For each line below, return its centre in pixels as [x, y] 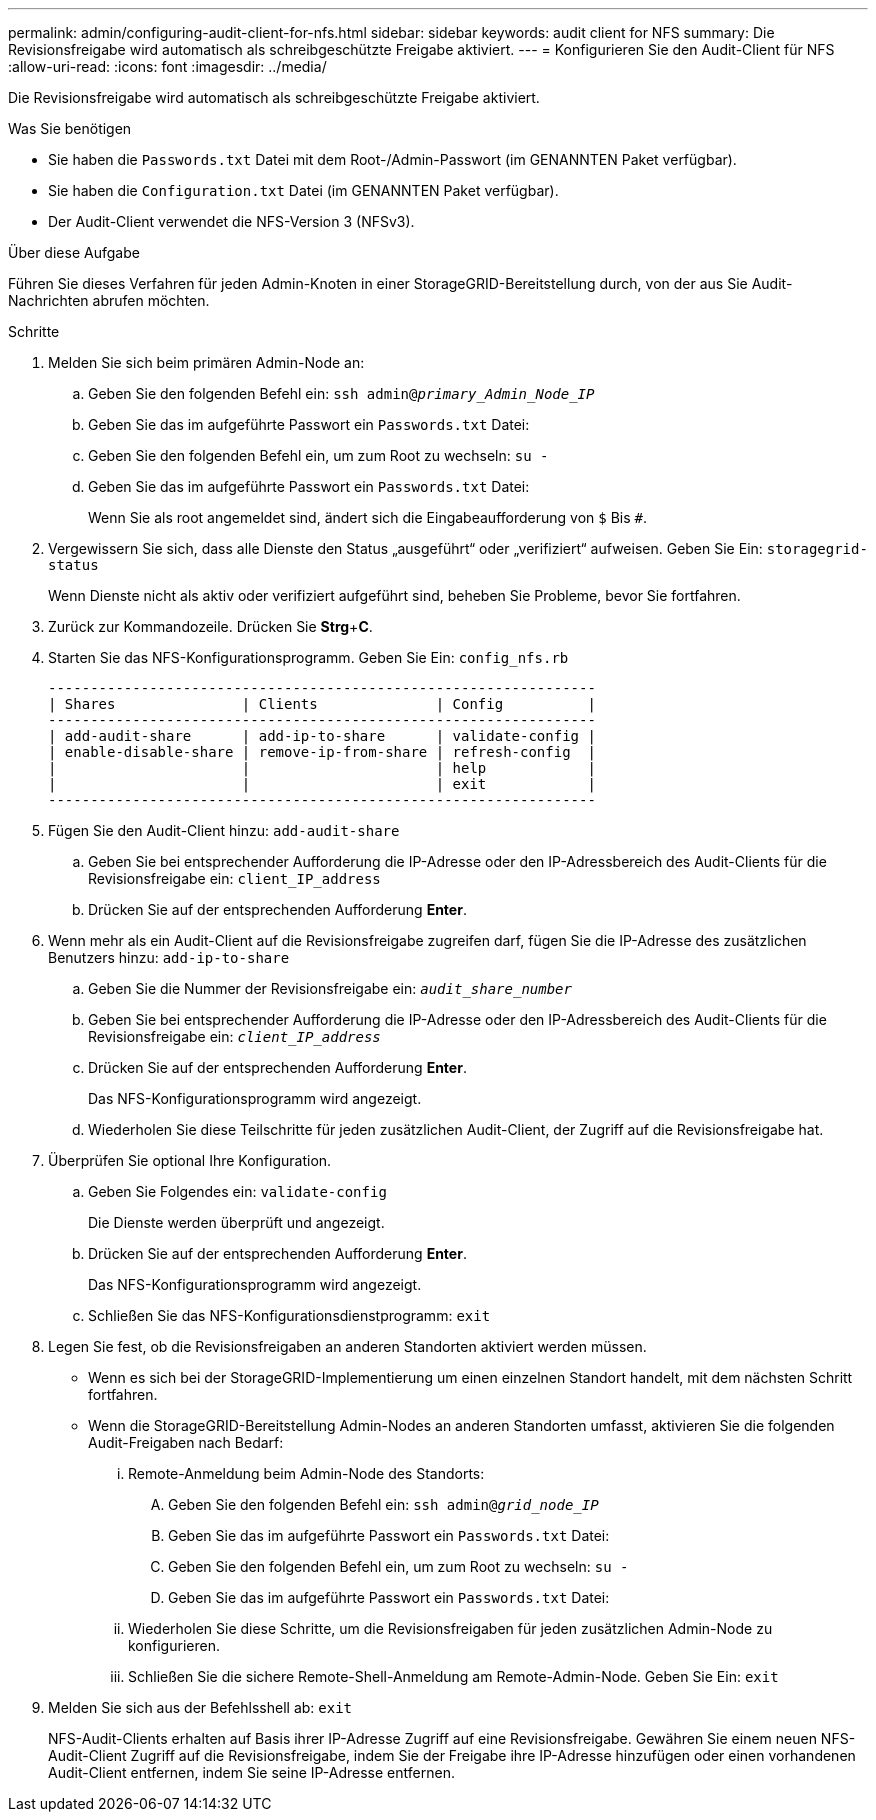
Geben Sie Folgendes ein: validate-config [237, 1191]
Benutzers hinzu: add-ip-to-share [169, 957]
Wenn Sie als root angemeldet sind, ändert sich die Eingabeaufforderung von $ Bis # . [367, 517]
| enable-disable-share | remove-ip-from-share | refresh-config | [322, 752]
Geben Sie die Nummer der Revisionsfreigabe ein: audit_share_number [330, 988]
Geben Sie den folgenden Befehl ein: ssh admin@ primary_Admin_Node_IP [341, 393]
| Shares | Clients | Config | [322, 704]
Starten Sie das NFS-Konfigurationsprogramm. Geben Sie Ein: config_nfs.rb [308, 657]
